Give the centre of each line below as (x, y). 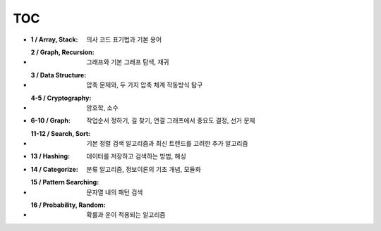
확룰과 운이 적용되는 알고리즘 (126, 215)
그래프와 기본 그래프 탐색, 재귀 (128, 62)
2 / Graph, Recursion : (62, 52)
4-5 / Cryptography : (61, 98)
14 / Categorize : (55, 169)
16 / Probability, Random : (68, 205)
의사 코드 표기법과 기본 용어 (124, 39)
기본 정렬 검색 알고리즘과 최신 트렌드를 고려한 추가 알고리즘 (167, 144)
